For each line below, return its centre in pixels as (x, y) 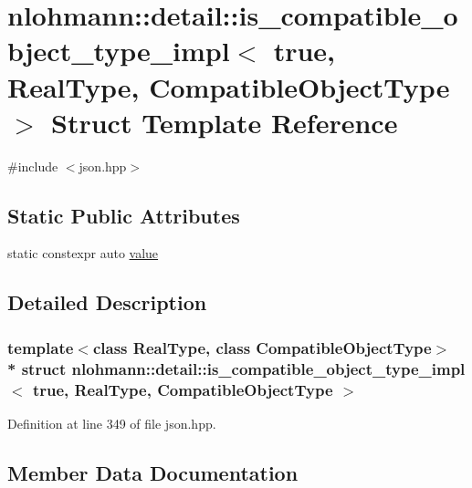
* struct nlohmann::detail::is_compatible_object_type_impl (236, 368)
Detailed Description (107, 302)
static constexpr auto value (83, 253)
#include (33, 166)
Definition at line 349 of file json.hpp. (112, 423)
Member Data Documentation (153, 472)
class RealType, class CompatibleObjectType (262, 347)
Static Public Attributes (124, 215)
